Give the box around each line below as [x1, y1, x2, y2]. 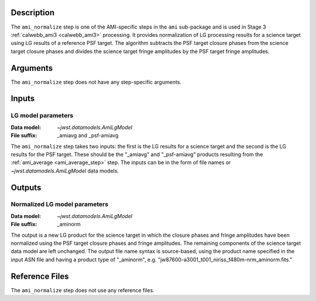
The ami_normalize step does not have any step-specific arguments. [11, 78, 181, 85]
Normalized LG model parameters [11, 200, 108, 209]
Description [11, 8, 55, 18]
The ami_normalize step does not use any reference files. [11, 286, 154, 293]
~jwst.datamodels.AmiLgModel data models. [11, 167, 119, 174]
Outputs [11, 182, 42, 192]
